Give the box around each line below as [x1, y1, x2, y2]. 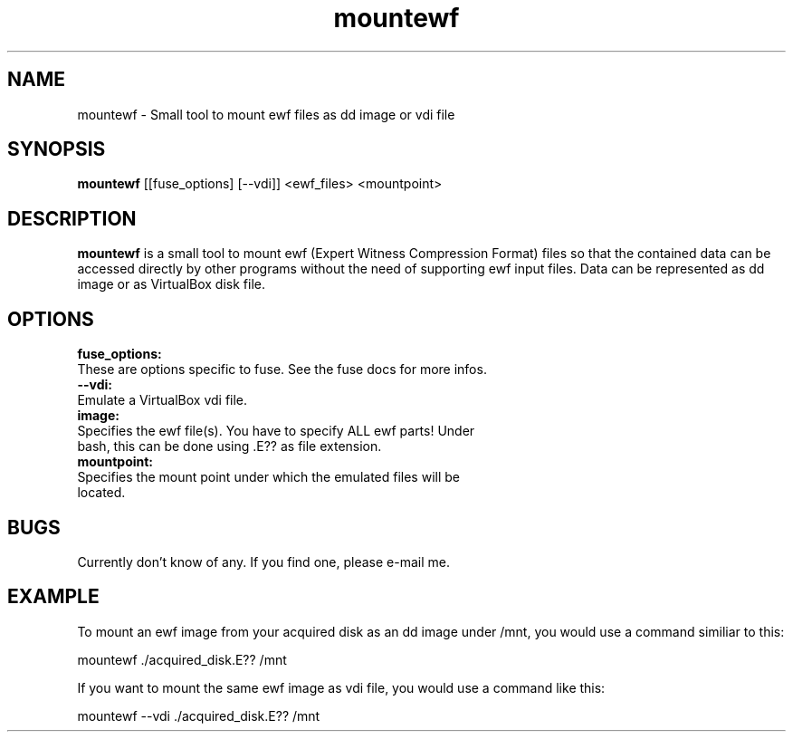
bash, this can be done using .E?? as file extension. [77, 438, 382, 455]
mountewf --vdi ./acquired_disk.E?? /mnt [77, 707, 320, 724]
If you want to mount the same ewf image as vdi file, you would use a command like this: [77, 679, 606, 696]
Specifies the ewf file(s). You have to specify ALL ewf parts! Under [77, 423, 475, 439]
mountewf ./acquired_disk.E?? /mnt [77, 651, 287, 667]
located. [77, 485, 126, 501]
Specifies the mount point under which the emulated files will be [77, 469, 461, 485]
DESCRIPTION [7, 206, 137, 230]
